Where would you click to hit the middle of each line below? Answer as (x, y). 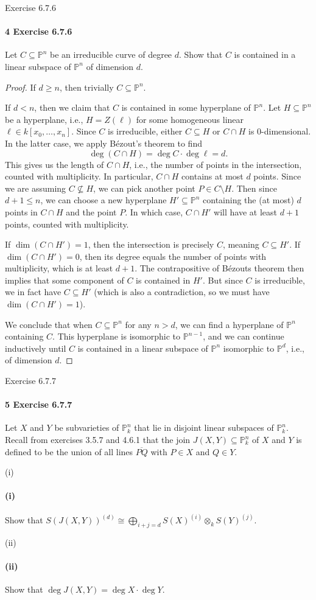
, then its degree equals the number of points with (173, 256)
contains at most (212, 176)
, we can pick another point (144, 188)
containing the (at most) (248, 200)
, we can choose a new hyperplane (104, 200)
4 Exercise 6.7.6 (39, 31)
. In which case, (154, 211)
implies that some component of (65, 280)
